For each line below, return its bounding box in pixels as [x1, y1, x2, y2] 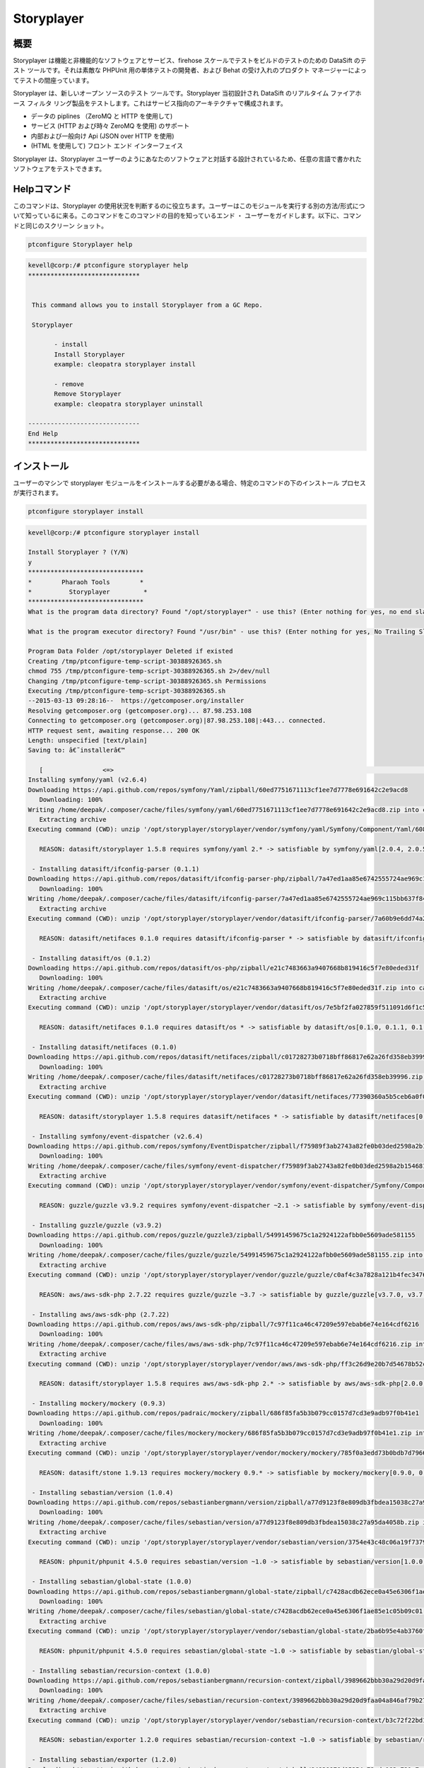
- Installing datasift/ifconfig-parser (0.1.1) [32, 865, 200, 873]
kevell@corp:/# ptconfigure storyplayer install [28, 528, 200, 537]
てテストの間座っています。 [13, 76, 93, 84]
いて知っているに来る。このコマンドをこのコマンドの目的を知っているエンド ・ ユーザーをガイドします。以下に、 [13, 211, 343, 220]
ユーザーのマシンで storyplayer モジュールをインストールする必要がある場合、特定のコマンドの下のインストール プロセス [13, 478, 367, 487]
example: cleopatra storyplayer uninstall [54, 400, 204, 408]
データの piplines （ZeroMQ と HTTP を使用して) [30, 112, 173, 120]
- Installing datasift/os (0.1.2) [32, 954, 151, 962]
